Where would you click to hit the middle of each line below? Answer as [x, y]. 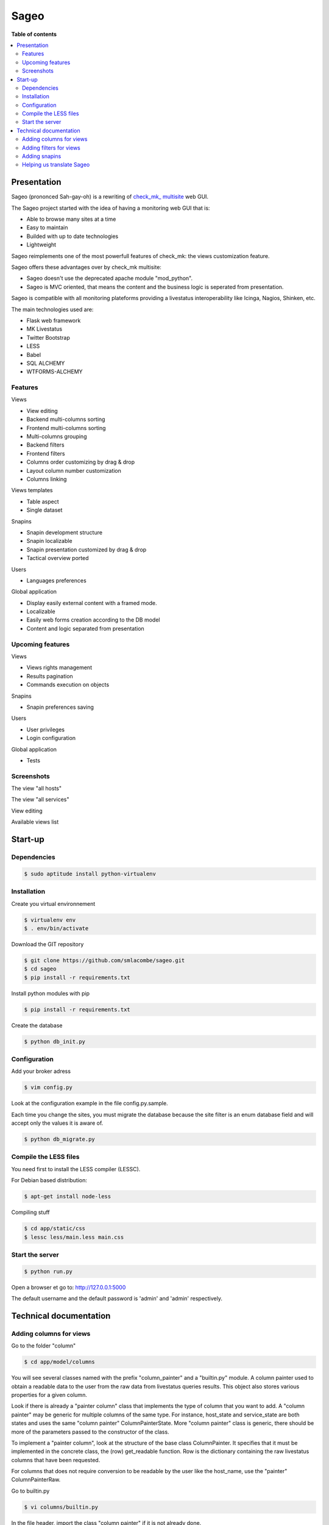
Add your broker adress [41, 1071]
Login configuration [51, 738]
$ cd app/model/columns [60, 1362]
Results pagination [50, 676]
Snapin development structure [65, 532]
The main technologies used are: [52, 309]
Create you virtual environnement [53, 903]
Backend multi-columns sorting [66, 419]
